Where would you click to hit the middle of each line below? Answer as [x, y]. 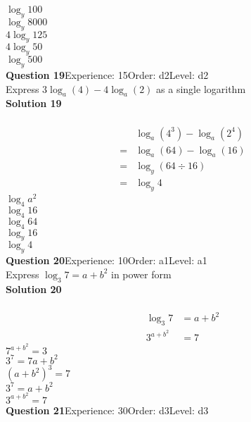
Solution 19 [34, 103]
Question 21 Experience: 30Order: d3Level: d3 [107, 410]
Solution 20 [34, 288]
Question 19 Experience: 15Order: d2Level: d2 [107, 74]
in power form [141, 274]
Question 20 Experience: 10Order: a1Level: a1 [107, 260]
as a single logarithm [201, 88]
